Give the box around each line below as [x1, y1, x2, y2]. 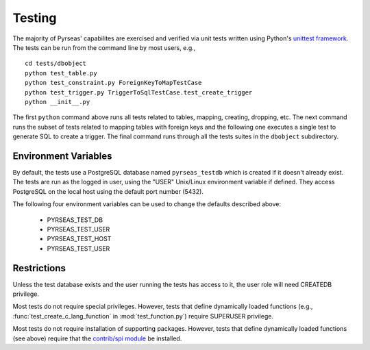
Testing [12, 10, 57, 25]
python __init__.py [25, 98, 90, 105]
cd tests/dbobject [25, 60, 87, 68]
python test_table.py [25, 69, 97, 77]
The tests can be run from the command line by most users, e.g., [12, 43, 196, 51]
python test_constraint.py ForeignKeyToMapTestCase [25, 79, 202, 87]
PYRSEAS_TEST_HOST [47, 235, 112, 243]
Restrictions [12, 262, 66, 274]
